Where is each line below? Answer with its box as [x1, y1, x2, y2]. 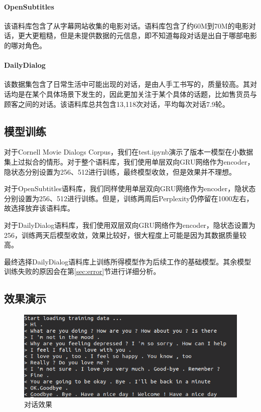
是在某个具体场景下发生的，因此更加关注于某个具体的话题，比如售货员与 [18, 88, 257, 99]
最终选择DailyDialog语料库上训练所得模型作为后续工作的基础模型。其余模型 [4, 256, 251, 266]
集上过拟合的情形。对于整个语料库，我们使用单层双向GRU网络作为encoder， [4, 156, 254, 167]
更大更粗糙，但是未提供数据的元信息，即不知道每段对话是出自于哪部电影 [18, 30, 257, 41]
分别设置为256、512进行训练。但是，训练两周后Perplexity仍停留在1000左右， [4, 193, 253, 203]
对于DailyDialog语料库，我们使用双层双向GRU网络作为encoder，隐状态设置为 [4, 219, 255, 230]
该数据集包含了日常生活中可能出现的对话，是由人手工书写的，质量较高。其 [4, 79, 250, 89]
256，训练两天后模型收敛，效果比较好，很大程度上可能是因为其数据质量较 [4, 229, 246, 240]
